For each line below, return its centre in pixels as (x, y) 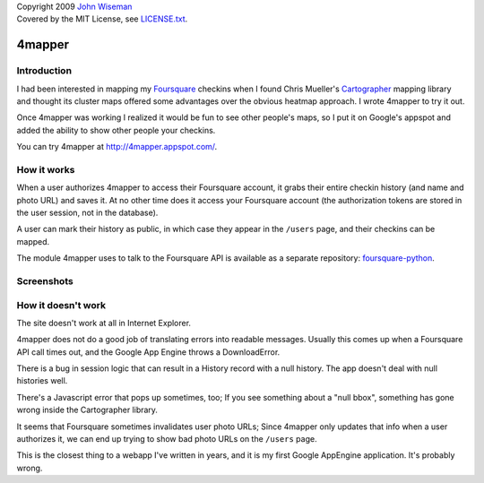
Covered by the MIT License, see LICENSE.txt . (102, 19)
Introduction (44, 71)
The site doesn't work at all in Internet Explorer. (104, 323)
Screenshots (45, 280)
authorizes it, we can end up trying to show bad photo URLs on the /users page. (167, 439)
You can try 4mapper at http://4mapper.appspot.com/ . (117, 147)
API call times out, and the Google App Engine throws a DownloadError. (148, 352)
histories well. (42, 381)
